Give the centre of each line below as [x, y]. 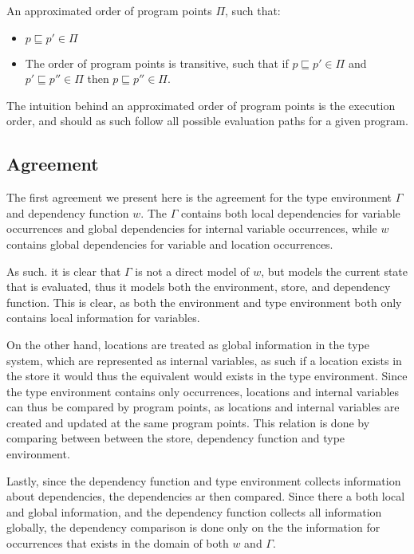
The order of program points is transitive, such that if [157, 63]
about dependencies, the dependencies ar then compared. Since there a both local [206, 496]
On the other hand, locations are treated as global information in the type [188, 344]
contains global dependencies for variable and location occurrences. [170, 244]
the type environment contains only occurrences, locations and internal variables [203, 391]
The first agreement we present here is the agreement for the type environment [199, 197]
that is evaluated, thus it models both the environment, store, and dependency [199, 287]
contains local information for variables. [103, 318]
